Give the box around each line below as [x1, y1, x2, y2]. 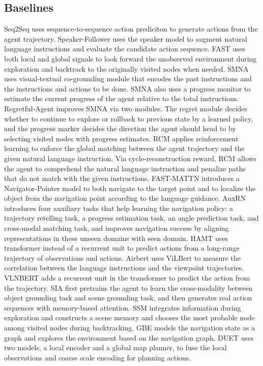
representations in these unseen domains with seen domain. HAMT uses [4, 232, 228, 243]
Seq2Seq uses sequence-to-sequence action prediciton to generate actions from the [4, 23, 258, 34]
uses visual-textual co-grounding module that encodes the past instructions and [4, 73, 252, 84]
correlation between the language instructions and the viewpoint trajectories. [4, 262, 244, 273]
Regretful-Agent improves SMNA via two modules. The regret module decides [4, 103, 248, 113]
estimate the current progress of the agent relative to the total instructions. [4, 93, 239, 104]
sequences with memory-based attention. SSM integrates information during [4, 302, 241, 313]
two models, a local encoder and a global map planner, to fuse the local [4, 342, 227, 353]
